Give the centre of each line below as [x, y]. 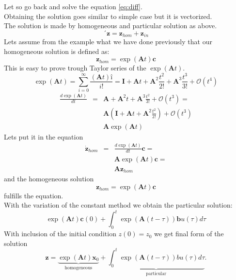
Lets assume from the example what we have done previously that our [108, 42]
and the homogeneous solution [49, 178]
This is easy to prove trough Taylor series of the [75, 68]
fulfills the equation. [34, 195]
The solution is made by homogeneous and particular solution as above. [110, 26]
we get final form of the [189, 234]
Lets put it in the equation [44, 136]
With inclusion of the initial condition [60, 234]
